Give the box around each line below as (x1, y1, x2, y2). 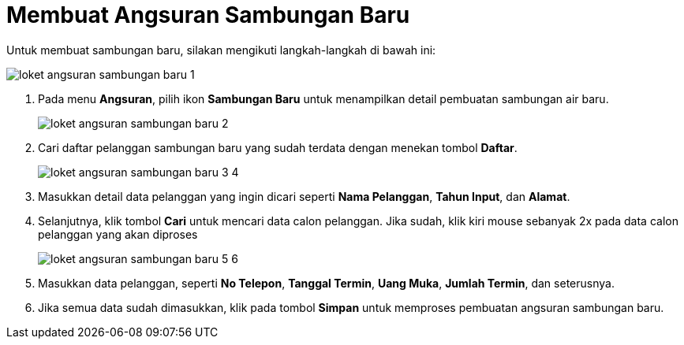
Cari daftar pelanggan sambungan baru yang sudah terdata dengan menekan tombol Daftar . (38, 140, 518, 154)
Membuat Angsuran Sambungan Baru (6, 2, 410, 28)
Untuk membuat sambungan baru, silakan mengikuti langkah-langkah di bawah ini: (6, 43, 436, 57)
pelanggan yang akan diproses (38, 227, 198, 241)
